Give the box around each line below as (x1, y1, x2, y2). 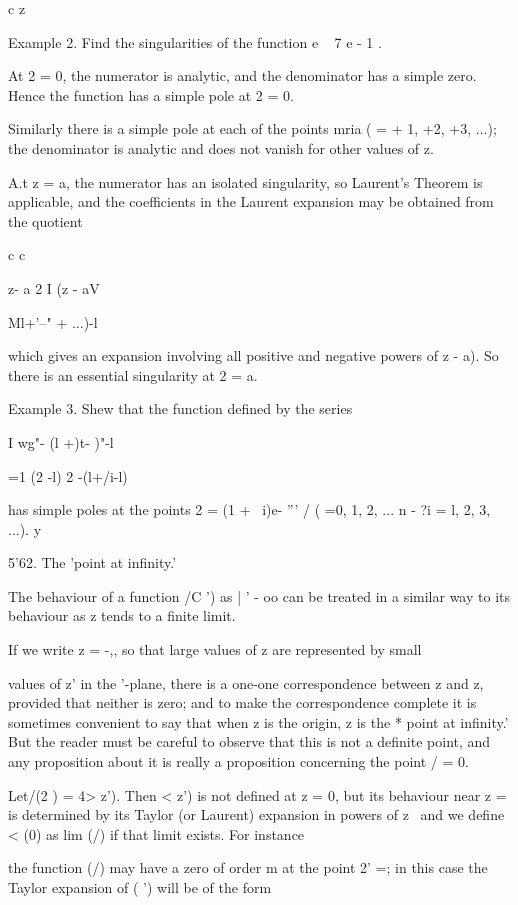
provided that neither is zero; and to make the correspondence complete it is (8, 692, 477, 713)
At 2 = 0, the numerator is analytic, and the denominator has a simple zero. (8, 65, 477, 86)
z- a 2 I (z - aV (8, 277, 100, 298)
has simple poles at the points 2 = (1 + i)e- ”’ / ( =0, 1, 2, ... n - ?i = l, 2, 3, (8, 499, 491, 520)
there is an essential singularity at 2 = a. (8, 364, 258, 385)
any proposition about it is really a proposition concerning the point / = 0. (8, 751, 469, 772)
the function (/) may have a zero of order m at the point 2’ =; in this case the (8, 857, 488, 878)
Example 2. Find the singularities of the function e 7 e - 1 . (8, 31, 382, 52)
